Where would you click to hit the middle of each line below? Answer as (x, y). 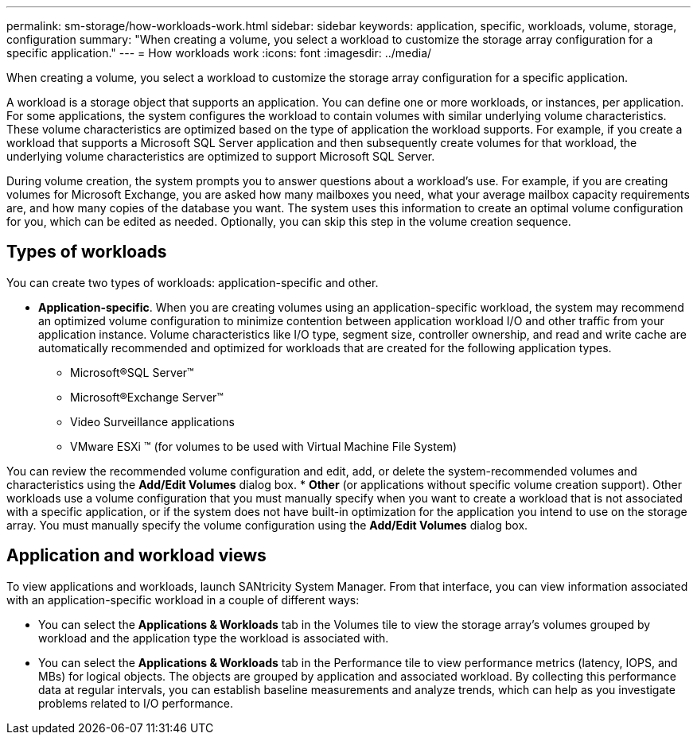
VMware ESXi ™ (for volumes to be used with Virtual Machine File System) (264, 446)
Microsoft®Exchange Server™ (147, 397)
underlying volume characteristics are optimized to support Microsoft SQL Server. (221, 156)
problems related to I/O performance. (136, 703)
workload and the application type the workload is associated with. (214, 638)
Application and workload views (136, 556)
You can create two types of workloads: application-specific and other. (193, 282)
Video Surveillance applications (152, 421)
